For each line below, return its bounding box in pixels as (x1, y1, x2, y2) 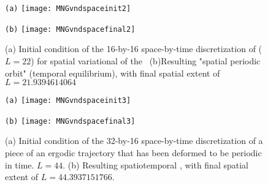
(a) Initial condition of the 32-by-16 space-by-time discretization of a (5, 134, 263, 147)
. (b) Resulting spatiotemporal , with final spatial (63, 158, 248, 171)
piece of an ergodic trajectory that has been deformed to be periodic (5, 146, 262, 159)
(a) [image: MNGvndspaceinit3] (5, 96, 131, 105)
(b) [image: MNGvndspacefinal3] (5, 116, 136, 126)
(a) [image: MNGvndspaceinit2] (5, 4, 131, 13)
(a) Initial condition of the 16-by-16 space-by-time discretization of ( (5, 42, 262, 55)
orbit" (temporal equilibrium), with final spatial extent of (5, 66, 220, 79)
